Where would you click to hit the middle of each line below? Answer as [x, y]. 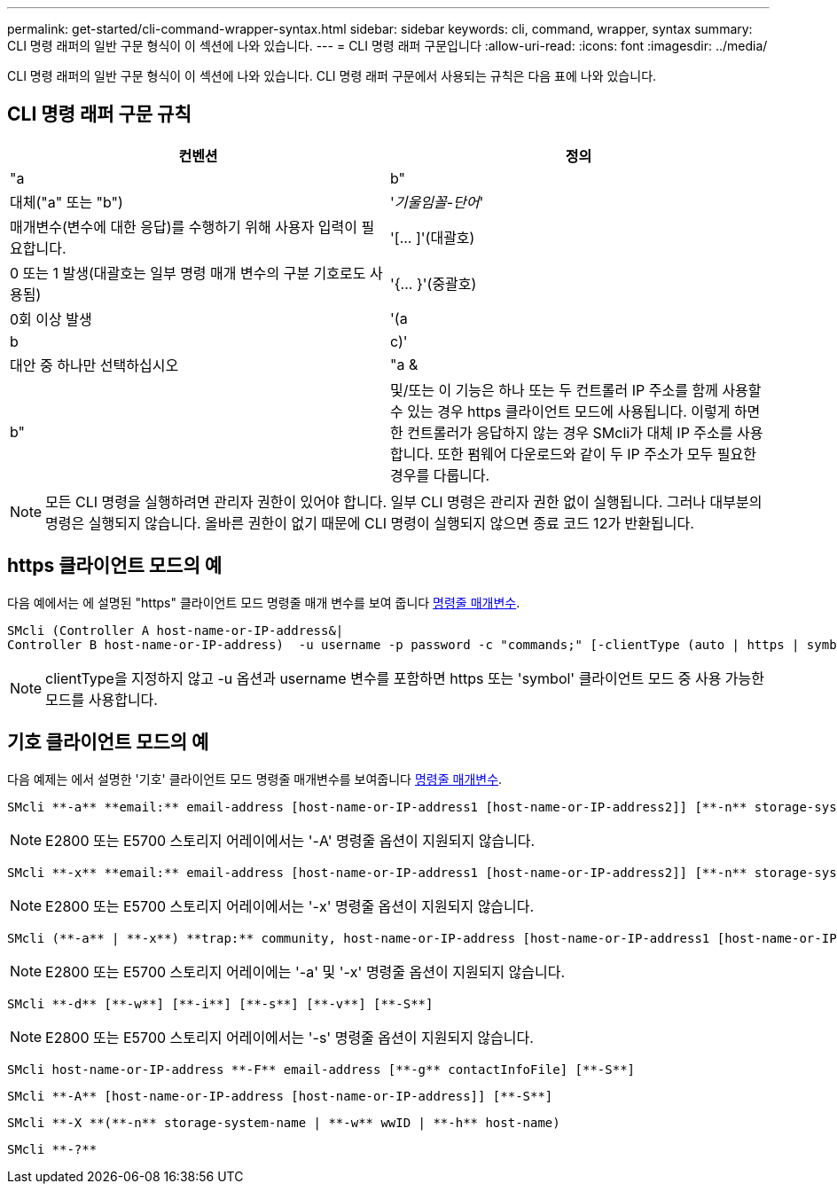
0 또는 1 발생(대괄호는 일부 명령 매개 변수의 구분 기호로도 [188, 273]
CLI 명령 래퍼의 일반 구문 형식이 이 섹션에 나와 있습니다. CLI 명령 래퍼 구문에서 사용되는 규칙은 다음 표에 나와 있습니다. [332, 76]
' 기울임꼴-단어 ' [437, 202]
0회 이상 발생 [51, 319]
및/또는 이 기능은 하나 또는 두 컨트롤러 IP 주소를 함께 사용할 [576, 390]
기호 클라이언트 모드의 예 [108, 742]
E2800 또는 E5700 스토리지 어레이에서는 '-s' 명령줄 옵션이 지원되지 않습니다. [289, 1037]
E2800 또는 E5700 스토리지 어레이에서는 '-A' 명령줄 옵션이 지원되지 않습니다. [290, 840]
